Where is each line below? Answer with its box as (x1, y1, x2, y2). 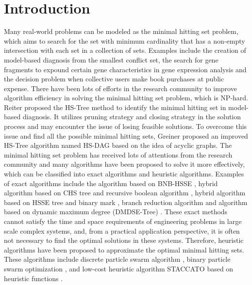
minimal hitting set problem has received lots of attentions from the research (4, 149, 233, 159)
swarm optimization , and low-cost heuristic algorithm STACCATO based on (4, 263, 234, 273)
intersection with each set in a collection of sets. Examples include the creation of (4, 45, 246, 55)
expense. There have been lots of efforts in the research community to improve (4, 83, 237, 93)
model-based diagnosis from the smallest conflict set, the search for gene (4, 54, 218, 64)
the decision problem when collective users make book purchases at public (4, 74, 224, 84)
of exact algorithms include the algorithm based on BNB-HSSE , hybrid (4, 178, 218, 188)
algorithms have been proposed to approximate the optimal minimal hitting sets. (4, 244, 244, 254)
